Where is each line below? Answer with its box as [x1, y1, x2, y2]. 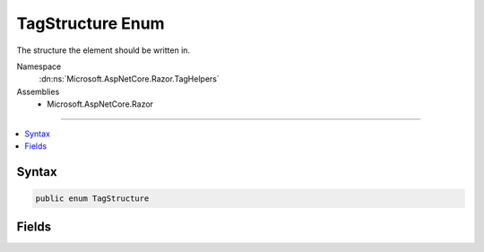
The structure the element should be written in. [16, 45, 191, 56]
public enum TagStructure [35, 193, 150, 204]
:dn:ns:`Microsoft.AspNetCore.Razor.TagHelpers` [39, 74, 220, 84]
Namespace [16, 61, 62, 72]
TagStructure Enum [16, 13, 165, 33]
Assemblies [16, 86, 60, 97]
